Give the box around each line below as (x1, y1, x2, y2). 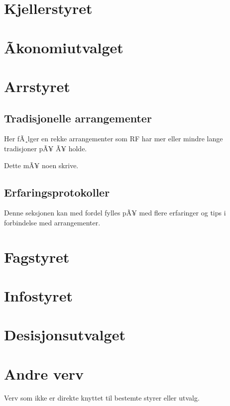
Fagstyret (4, 246, 70, 267)
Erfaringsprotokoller (4, 184, 110, 200)
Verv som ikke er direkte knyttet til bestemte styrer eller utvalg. (4, 392, 200, 403)
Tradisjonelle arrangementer (4, 110, 152, 125)
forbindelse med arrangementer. (4, 217, 101, 227)
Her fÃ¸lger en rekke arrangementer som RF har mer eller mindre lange (4, 133, 223, 144)
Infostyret (4, 286, 73, 306)
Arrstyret (4, 76, 70, 96)
